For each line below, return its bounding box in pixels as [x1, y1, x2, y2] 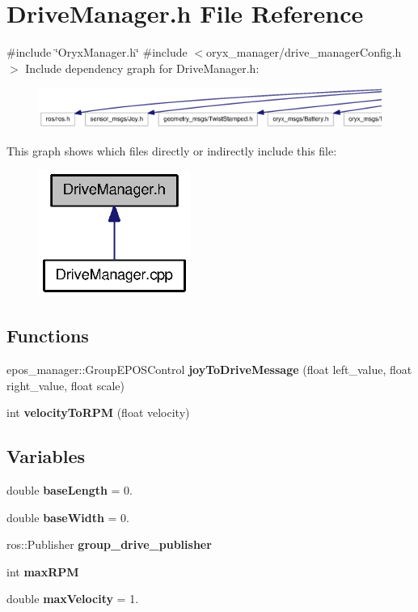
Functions [6, 323, 89, 348]
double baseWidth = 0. [6, 508, 130, 525]
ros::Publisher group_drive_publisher [6, 536, 212, 553]
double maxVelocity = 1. [6, 590, 139, 607]
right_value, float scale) [6, 376, 125, 393]
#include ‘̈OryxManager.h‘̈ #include [6, 44, 188, 61]
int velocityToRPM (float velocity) [6, 404, 190, 421]
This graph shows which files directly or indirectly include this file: [6, 142, 337, 159]
